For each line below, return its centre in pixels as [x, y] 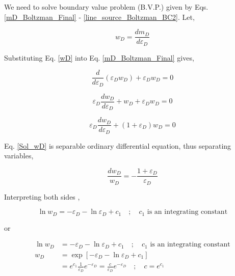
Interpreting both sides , [42, 196]
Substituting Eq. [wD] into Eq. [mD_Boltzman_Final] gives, [99, 57]
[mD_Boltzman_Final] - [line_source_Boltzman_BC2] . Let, [99, 17]
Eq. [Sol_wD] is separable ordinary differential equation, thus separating [118, 145]
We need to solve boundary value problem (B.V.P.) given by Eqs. [106, 7]
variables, [19, 156]
